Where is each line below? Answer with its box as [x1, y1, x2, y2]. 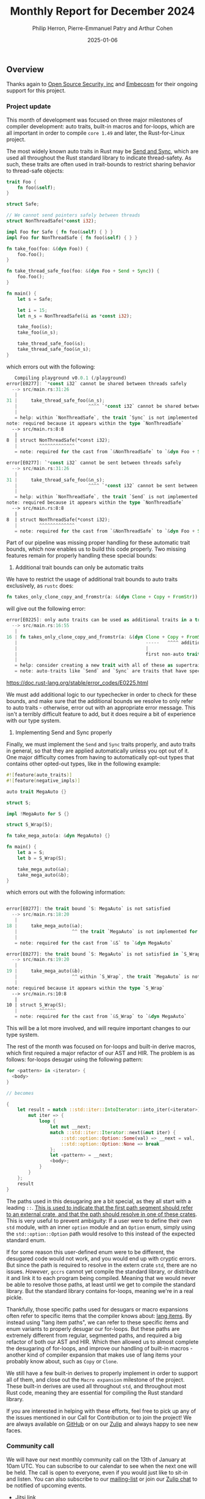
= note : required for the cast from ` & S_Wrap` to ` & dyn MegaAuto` [14, 1014, 187, 1020]
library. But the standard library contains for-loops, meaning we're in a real [6, 1287, 194, 1294]
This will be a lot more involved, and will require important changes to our [6, 1025, 191, 1032]
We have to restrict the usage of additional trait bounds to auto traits [6, 576, 178, 583]
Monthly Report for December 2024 [10, 4, 195, 18]
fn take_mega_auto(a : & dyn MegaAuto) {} [6, 833, 111, 839]
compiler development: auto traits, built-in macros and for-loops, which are [6, 122, 195, 130]
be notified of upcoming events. [6, 1481, 87, 1489]
